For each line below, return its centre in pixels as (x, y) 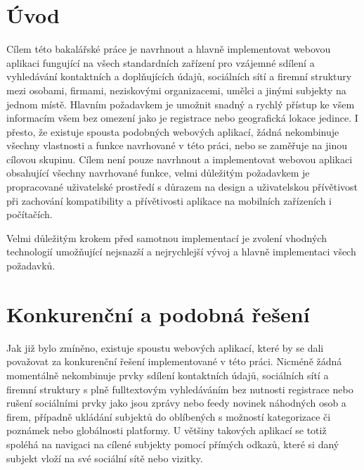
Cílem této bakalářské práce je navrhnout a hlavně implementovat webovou (169, 49)
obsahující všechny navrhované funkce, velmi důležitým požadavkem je (158, 173)
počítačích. (30, 214)
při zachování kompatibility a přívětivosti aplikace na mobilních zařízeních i (169, 200)
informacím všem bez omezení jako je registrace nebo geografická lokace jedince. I (182, 118)
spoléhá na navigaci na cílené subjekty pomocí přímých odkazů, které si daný (173, 444)
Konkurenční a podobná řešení (158, 313)
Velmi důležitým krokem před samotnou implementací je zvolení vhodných (167, 237)
